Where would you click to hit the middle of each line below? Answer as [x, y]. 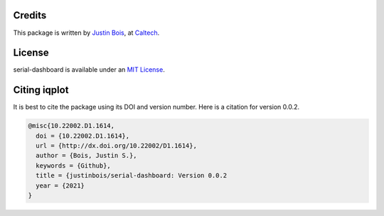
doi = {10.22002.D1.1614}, [83, 136]
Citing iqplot [41, 90]
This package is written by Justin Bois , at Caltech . [86, 33]
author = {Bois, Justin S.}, [87, 156]
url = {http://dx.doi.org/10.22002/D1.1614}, [116, 146]
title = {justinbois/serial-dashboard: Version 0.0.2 [132, 175]
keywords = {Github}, [74, 166]
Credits [30, 15]
